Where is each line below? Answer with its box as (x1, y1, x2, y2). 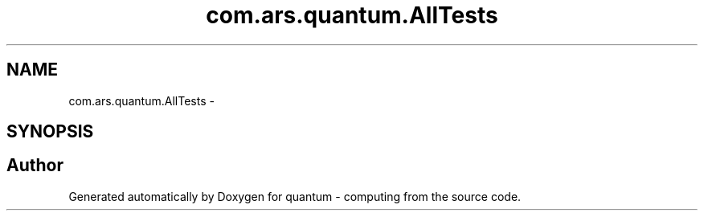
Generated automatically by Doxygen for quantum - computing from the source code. (68, 189, 522, 203)
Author (6, 155, 63, 176)
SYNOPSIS (6, 121, 94, 142)
